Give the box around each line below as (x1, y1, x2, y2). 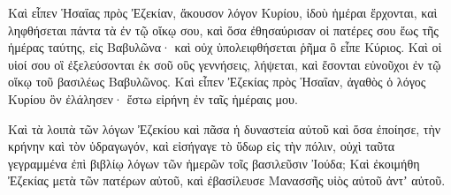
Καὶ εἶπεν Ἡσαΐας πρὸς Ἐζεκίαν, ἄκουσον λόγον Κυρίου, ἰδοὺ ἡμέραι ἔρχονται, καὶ (8, 4, 438, 21)
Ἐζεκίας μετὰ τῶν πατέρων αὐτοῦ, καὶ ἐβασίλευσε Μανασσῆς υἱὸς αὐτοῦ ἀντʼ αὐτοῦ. (8, 171, 446, 190)
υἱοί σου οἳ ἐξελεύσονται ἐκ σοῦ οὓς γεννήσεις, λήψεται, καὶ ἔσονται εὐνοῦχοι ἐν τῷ (8, 55, 441, 73)
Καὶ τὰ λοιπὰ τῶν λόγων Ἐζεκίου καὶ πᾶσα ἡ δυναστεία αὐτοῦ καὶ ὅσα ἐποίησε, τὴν (8, 119, 441, 138)
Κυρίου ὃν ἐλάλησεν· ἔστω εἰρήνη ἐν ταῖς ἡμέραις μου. (8, 89, 298, 108)
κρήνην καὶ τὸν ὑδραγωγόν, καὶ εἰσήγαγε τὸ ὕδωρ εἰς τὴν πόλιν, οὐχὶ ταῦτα (8, 137, 395, 155)
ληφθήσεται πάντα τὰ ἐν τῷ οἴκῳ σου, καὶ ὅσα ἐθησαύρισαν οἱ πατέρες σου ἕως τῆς (8, 20, 439, 39)
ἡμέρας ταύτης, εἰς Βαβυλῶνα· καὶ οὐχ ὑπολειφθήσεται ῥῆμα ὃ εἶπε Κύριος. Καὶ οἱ (8, 38, 442, 56)
